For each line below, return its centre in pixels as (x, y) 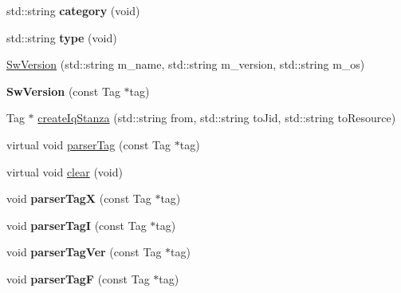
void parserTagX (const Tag (79, 198)
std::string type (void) (62, 37)
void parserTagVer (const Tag (84, 252)
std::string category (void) (73, 10)
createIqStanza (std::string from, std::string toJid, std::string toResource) (217, 118)
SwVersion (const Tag (63, 91)
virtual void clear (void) (65, 171)
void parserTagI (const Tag (77, 225)
